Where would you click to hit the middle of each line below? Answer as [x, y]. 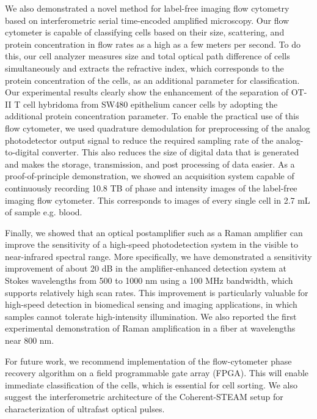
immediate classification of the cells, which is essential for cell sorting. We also [151, 384]
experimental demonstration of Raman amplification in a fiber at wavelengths [150, 328]
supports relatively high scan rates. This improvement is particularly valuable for [157, 292]
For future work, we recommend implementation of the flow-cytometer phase [148, 361]
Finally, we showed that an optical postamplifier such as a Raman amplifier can [154, 232]
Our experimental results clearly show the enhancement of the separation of [147, 92]
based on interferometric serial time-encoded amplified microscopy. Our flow [147, 20]
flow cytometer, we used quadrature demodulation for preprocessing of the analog [158, 128]
